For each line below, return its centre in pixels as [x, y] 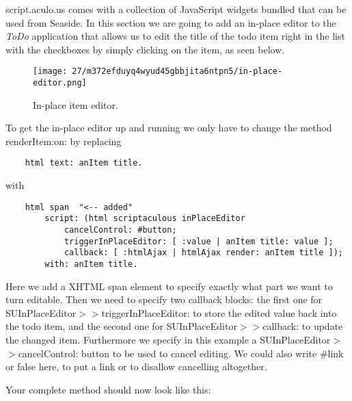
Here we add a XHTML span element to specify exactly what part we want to [169, 286]
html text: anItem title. [84, 163]
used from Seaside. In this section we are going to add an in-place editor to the [171, 22]
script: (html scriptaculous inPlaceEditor [145, 219]
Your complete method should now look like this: [108, 389]
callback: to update [303, 326]
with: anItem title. [91, 264]
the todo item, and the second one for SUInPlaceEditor [121, 326]
